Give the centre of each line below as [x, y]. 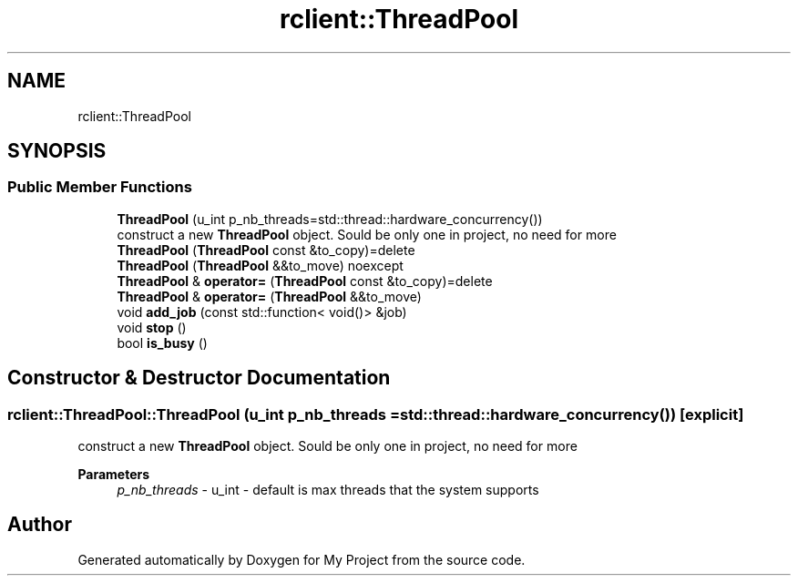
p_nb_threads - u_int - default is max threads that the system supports [328, 490]
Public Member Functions [100, 187]
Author [40, 525]
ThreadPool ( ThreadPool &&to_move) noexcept [260, 265]
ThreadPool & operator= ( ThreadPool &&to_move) [269, 296]
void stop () [152, 327]
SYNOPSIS [57, 151]
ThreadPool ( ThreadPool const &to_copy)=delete [266, 250]
